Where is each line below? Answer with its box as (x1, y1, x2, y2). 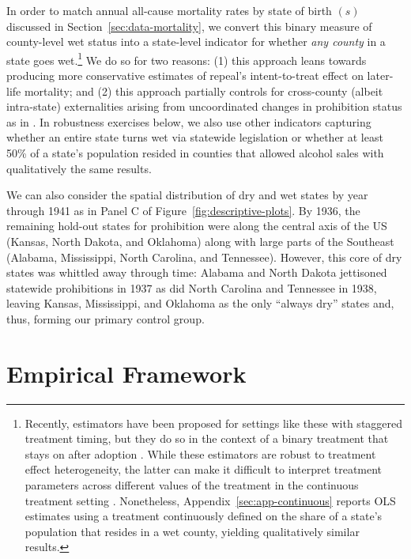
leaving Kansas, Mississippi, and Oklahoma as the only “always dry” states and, (6, 295, 394, 312)
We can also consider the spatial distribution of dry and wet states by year (6, 187, 368, 203)
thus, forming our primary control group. (6, 310, 205, 327)
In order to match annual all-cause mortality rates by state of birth (6, 2, 332, 18)
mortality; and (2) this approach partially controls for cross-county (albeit (24, 82, 383, 99)
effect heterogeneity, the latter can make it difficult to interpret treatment (25, 461, 383, 478)
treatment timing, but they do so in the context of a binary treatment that (25, 430, 389, 447)
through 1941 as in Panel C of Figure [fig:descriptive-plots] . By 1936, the (6, 202, 360, 218)
